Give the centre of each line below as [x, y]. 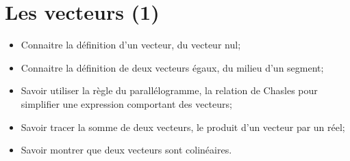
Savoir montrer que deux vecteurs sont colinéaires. [126, 150]
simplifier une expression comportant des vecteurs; [126, 103]
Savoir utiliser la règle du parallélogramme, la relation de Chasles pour [169, 90]
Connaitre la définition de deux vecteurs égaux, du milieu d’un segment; [172, 67]
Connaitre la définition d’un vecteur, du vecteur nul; [131, 45]
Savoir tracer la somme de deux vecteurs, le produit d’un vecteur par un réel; [183, 127]
